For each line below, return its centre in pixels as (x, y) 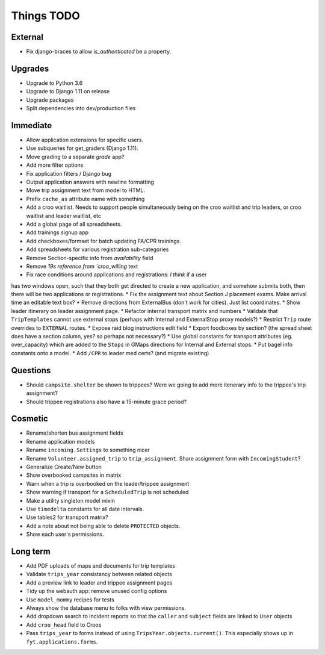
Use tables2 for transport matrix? (67, 517)
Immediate (32, 126)
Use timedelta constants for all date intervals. (85, 509)
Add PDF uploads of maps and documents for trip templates (101, 566)
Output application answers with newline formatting (90, 182)
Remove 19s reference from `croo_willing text (82, 266)
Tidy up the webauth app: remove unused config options (97, 591)
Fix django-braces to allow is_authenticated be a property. (99, 52)
